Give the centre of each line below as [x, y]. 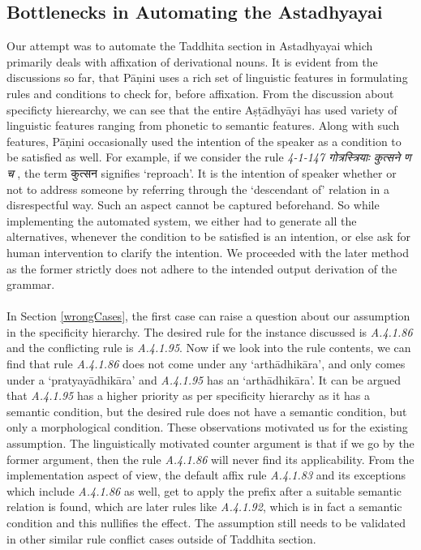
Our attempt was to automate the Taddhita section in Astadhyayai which [190, 46]
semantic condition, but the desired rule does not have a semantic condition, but [207, 411]
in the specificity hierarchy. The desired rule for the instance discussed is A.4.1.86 [210, 331]
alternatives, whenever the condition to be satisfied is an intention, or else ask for [208, 236]
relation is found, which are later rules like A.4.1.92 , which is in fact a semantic [204, 507]
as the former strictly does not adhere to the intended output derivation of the [202, 268]
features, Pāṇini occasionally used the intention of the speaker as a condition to [204, 141]
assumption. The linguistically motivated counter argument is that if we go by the [210, 443]
